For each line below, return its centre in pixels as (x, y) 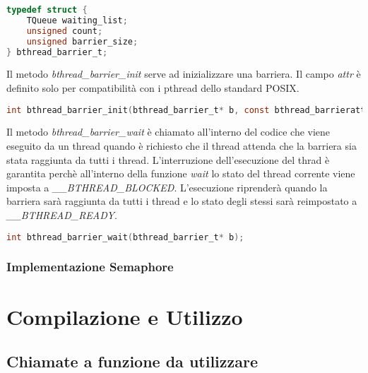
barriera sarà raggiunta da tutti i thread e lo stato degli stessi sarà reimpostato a (182, 201)
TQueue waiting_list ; (77, 20)
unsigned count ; (65, 31)
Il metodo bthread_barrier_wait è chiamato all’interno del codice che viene (168, 132)
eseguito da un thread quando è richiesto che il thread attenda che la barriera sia (182, 146)
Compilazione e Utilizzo (125, 316)
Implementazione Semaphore (90, 267)
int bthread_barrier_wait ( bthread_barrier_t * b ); (125, 237)
